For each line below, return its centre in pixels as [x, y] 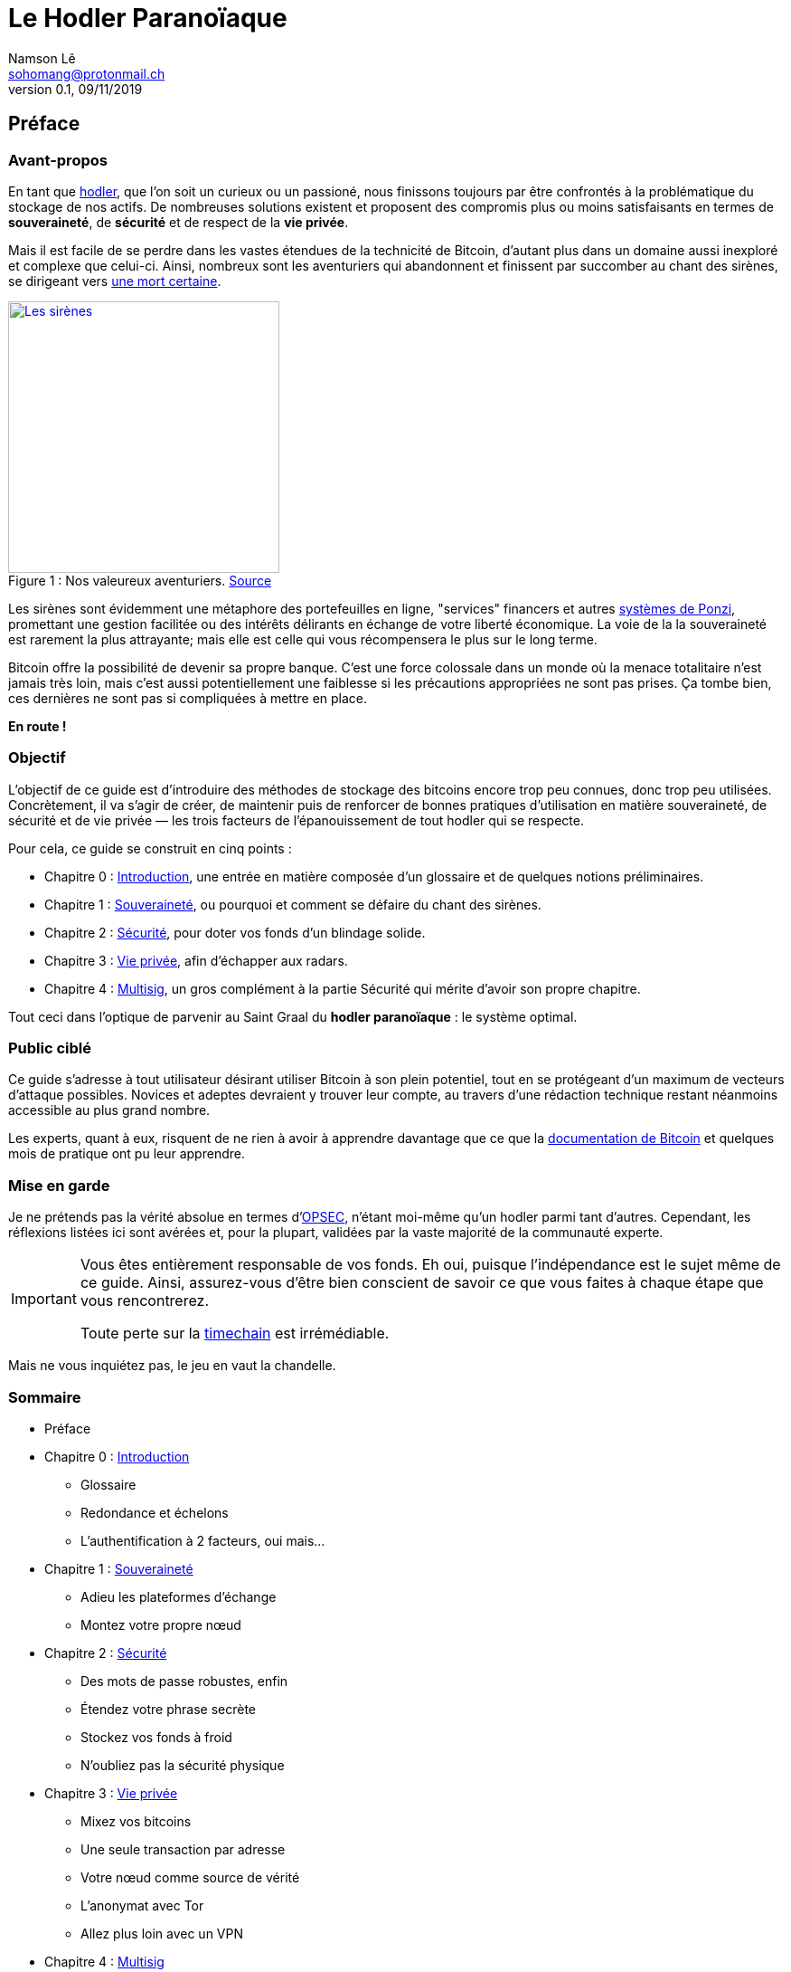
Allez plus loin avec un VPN [162, 1933]
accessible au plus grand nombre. [109, 1110]
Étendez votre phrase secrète [169, 1709]
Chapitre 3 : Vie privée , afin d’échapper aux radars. [196, 960]
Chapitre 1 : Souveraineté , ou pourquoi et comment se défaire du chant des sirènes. [293, 904]
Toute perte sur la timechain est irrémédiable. [235, 1334]
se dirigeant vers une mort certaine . [115, 281]
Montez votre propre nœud [161, 1624]
